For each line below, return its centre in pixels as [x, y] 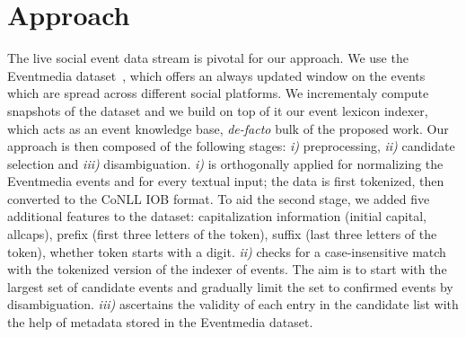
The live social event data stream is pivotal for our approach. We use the [208, 58]
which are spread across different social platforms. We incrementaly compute [218, 93]
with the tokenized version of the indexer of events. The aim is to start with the [227, 269]
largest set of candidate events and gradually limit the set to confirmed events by [230, 286]
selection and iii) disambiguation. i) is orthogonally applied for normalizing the [225, 163]
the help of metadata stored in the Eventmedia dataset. [160, 322]
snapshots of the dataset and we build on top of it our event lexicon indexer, [218, 110]
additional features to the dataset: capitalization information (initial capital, [217, 216]
